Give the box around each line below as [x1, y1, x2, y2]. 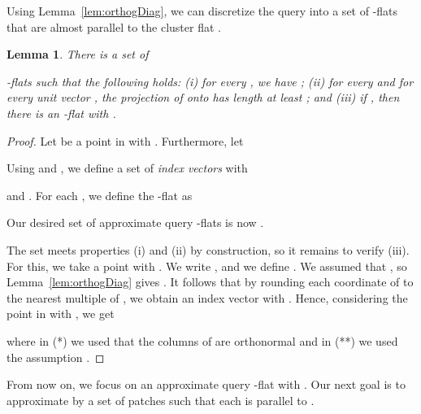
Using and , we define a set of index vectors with [7, 159, 248, 176]
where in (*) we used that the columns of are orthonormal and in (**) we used [7, 332, 398, 349]
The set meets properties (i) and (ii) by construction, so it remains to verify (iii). [7, 241, 410, 258]
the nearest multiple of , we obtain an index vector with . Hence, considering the [7, 289, 408, 306]
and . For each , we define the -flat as [7, 186, 193, 203]
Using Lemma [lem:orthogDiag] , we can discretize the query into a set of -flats [7, 2, 398, 19]
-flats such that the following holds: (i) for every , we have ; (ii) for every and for [7, 72, 414, 89]
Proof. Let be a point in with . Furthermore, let [7, 132, 244, 149]
